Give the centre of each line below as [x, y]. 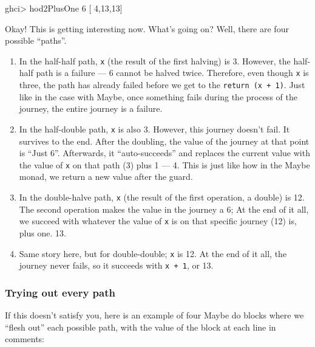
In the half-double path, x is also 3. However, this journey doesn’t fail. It [154, 129]
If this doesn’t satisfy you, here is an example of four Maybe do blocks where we [154, 315]
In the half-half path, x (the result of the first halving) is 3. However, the [155, 60]
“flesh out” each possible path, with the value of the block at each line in [141, 327]
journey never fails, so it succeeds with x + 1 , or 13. [116, 265]
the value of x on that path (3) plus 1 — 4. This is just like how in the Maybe [164, 164]
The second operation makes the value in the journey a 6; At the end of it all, [164, 209]
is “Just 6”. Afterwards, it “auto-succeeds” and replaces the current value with [164, 153]
